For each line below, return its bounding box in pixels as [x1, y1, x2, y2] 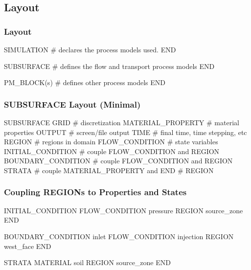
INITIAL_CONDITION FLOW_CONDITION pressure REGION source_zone [4, 205, 243, 215]
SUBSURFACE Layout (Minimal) [4, 98, 141, 110]
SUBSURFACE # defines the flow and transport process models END [4, 61, 215, 71]
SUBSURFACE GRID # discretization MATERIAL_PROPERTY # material [4, 117, 239, 127]
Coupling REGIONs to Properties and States [4, 186, 187, 198]
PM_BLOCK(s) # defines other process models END [4, 77, 166, 88]
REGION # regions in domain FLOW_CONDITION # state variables [4, 136, 218, 147]
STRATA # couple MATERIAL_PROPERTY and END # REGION [4, 165, 214, 175]
